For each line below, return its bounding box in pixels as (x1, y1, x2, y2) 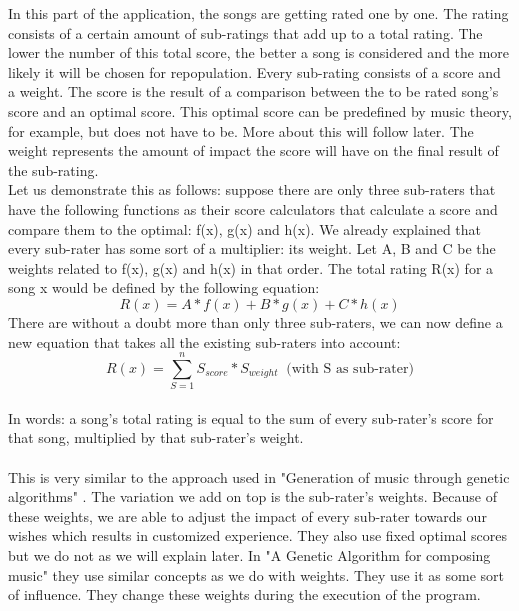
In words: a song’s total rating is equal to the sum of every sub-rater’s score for (8, 407, 494, 428)
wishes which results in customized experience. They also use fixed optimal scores (8, 525, 507, 546)
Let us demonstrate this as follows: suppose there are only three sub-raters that (8, 179, 496, 200)
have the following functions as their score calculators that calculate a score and (8, 198, 498, 219)
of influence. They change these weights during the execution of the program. (8, 584, 481, 605)
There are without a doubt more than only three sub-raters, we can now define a (8, 311, 503, 332)
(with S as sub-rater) (286, 361, 414, 376)
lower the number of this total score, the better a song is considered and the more (8, 42, 510, 63)
